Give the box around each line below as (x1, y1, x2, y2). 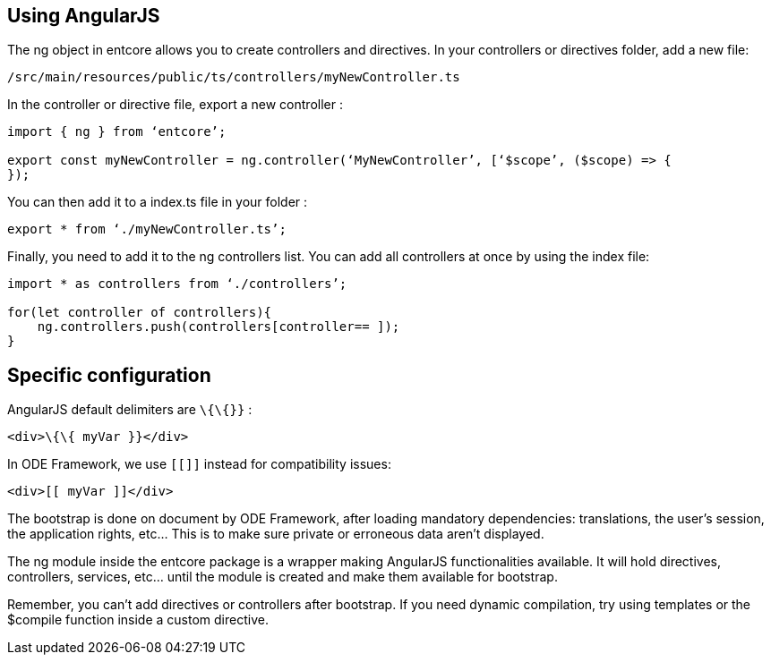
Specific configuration (7, 363, 211, 386)
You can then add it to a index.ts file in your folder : (7, 194, 308, 210)
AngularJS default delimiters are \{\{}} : (7, 402, 253, 418)
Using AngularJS (7, 4, 160, 27)
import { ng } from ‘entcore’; (7, 124, 227, 140)
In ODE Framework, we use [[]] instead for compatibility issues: (7, 456, 391, 472)
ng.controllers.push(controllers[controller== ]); (37, 319, 400, 335)
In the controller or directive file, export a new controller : (7, 97, 343, 113)
